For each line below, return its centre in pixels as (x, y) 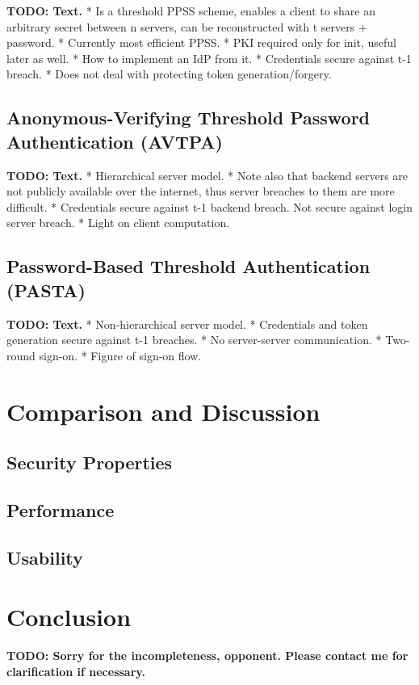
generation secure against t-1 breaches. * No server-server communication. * (194, 340)
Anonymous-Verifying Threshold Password (189, 118)
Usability (45, 557)
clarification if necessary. (76, 671)
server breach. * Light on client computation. (118, 223)
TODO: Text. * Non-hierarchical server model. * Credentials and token (187, 324)
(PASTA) (46, 290)
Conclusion (69, 617)
